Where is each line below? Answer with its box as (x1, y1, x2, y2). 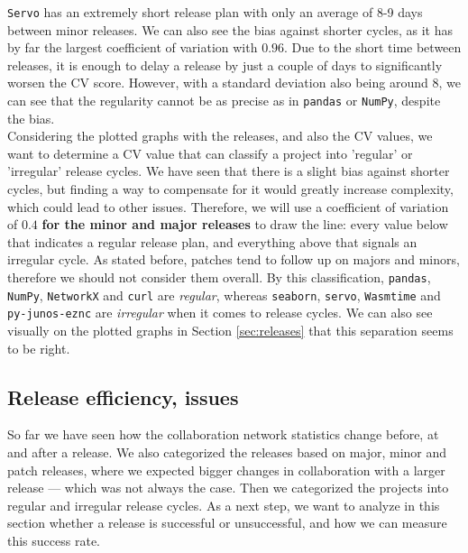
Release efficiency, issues (7, 382, 239, 410)
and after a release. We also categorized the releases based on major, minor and (7, 442, 447, 461)
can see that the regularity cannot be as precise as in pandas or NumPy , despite (7, 91, 441, 110)
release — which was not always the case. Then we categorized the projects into (7, 478, 449, 497)
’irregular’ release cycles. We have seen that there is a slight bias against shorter (7, 161, 450, 180)
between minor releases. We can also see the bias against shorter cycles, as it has (7, 20, 453, 39)
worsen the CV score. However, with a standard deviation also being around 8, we (7, 73, 461, 92)
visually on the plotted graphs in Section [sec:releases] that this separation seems (7, 321, 454, 339)
